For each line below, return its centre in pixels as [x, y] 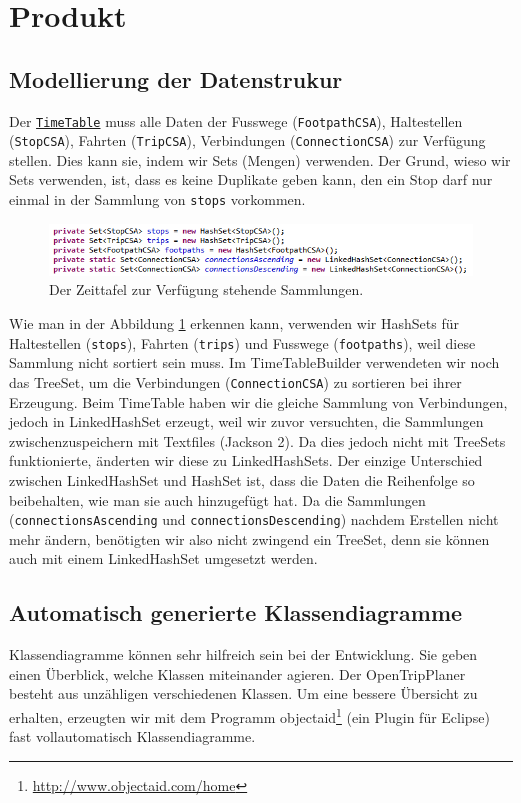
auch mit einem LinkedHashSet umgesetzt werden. [163, 558]
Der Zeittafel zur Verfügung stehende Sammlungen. [206, 289]
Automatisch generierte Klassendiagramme [236, 612]
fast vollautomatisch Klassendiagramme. [132, 736]
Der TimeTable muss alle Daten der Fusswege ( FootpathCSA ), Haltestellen [236, 120]
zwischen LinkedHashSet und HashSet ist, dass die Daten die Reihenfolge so [242, 479]
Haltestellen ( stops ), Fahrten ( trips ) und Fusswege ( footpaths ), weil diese [242, 342]
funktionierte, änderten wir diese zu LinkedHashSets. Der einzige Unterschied [246, 460]
